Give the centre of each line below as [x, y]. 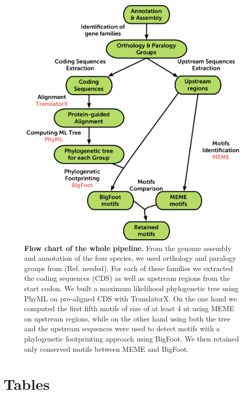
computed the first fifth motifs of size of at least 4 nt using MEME [129, 308]
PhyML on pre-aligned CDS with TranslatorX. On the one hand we [131, 298]
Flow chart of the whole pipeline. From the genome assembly [128, 248]
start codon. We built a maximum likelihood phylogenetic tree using [131, 288]
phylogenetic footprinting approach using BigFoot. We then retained [132, 338]
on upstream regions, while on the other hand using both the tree [127, 318]
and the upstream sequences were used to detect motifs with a [122, 328]
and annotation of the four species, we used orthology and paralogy [130, 258]
